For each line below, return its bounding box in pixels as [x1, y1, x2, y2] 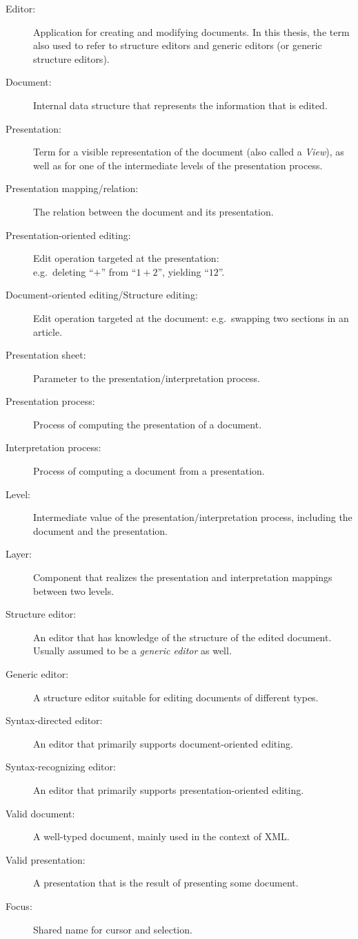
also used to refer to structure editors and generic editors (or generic [33, 38, 322, 53]
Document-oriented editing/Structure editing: [6, 287, 198, 302]
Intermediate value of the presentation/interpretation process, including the [33, 510, 352, 524]
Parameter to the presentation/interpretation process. [33, 370, 260, 385]
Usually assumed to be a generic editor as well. [33, 643, 232, 658]
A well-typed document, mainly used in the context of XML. [33, 829, 290, 844]
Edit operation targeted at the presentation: [33, 251, 219, 265]
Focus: [6, 898, 32, 913]
